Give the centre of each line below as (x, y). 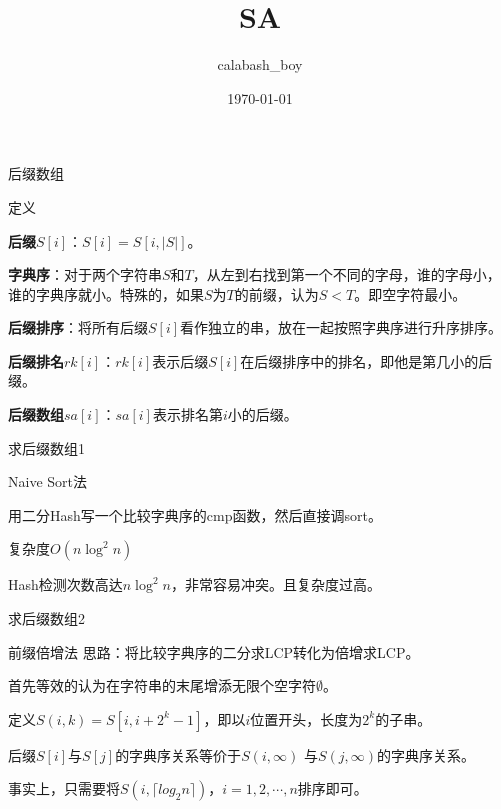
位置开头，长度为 (306, 718)
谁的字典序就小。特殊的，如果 (106, 293)
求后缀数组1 (46, 447)
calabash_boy (260, 64)
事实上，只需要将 (64, 788)
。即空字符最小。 (410, 293)
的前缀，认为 (276, 293)
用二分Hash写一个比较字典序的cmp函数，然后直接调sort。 (195, 514)
